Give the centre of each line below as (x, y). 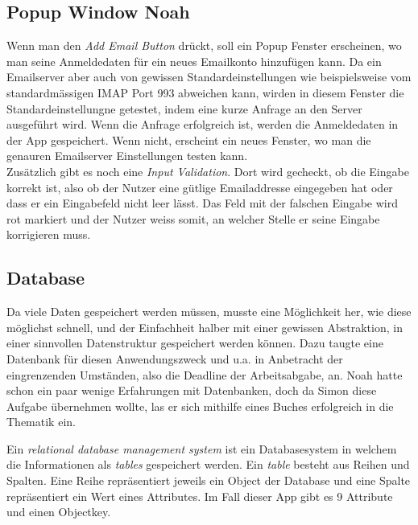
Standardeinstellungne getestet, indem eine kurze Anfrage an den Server (184, 108)
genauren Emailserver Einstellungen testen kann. (127, 156)
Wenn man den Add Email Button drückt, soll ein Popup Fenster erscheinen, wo (204, 45)
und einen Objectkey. (59, 512)
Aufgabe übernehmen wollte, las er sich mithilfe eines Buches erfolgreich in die (200, 406)
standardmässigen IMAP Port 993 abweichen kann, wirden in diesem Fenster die (205, 92)
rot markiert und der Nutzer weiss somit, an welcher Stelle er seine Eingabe (193, 218)
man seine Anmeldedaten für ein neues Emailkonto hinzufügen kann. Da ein (194, 61)
